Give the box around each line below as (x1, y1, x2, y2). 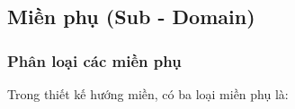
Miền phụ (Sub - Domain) (7, 3, 255, 30)
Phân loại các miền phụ (7, 49, 182, 71)
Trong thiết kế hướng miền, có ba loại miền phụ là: (7, 85, 289, 103)
